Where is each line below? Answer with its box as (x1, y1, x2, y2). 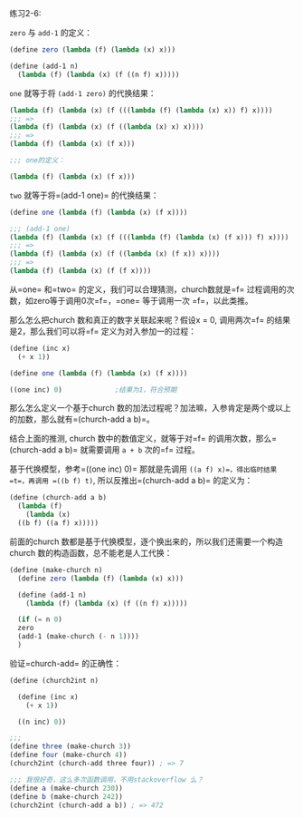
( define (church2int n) (9, 676, 99, 685)
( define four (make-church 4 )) (9, 751, 128, 760)
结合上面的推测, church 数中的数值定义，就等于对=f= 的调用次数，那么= (9, 433, 278, 444)
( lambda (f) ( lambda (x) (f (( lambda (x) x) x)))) (9, 122, 204, 131)
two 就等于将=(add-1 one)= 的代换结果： (9, 190, 160, 200)
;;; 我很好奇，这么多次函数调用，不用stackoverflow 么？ (9, 774, 204, 784)
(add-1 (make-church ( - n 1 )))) (17, 632, 140, 641)
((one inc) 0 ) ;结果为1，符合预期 (9, 385, 177, 394)
